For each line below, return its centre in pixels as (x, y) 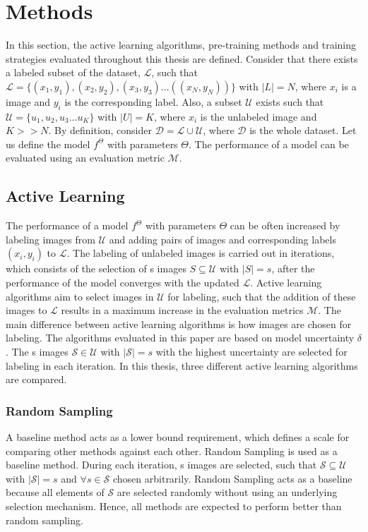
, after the (293, 268)
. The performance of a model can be (269, 144)
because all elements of (55, 492)
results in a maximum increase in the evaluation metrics (182, 310)
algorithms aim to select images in (80, 296)
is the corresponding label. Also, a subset (153, 101)
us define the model (48, 144)
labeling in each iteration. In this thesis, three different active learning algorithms (182, 365)
